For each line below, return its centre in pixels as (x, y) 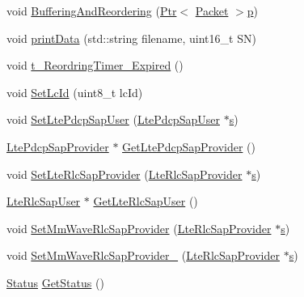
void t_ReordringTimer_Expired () (95, 65)
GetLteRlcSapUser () (146, 201)
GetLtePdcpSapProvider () (189, 146)
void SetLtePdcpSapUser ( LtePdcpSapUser (113, 119)
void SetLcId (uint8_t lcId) (75, 92)
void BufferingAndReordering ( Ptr (92, 11)
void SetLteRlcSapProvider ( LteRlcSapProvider (125, 174)
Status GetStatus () (55, 282)
